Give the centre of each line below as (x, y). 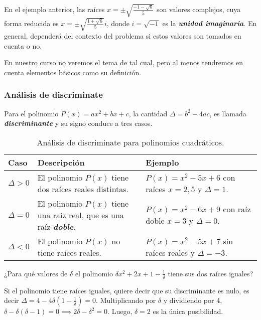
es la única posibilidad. (188, 311)
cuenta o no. (23, 45)
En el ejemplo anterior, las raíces (54, 9)
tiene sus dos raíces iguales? (211, 273)
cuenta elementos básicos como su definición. (73, 72)
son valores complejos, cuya (199, 9)
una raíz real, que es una (81, 215)
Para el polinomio (31, 113)
